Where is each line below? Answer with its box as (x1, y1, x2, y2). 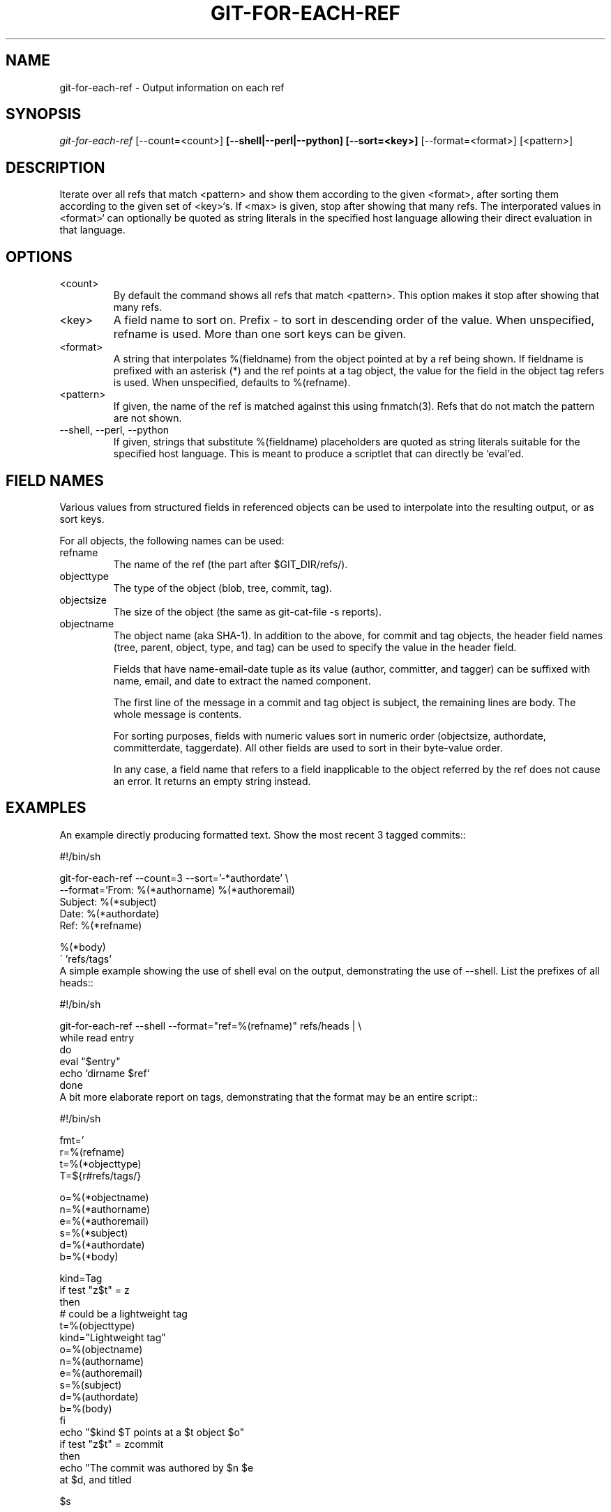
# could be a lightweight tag (59, 1307, 188, 1320)
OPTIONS (6, 247, 73, 266)
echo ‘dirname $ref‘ (59, 1067, 150, 1079)
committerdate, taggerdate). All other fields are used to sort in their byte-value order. (113, 741, 503, 754)
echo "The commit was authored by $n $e (59, 1461, 254, 1474)
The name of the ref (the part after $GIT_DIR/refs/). (113, 558, 348, 570)
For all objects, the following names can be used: (59, 534, 285, 547)
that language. (59, 224, 126, 236)
